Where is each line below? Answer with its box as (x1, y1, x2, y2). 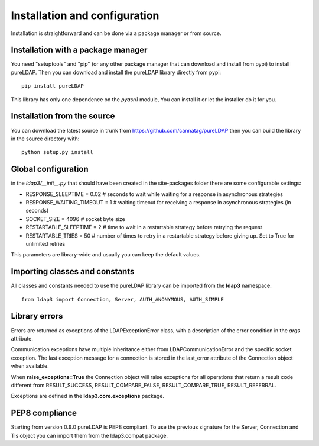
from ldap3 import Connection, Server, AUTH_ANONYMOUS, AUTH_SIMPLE (21, 296, 224, 303)
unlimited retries (25, 240, 66, 247)
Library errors (11, 311, 63, 321)
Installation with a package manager (11, 45, 148, 55)
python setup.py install (21, 149, 93, 156)
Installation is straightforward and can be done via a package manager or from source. (11, 30, 222, 37)
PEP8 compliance (11, 408, 77, 418)
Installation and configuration (11, 9, 159, 22)
